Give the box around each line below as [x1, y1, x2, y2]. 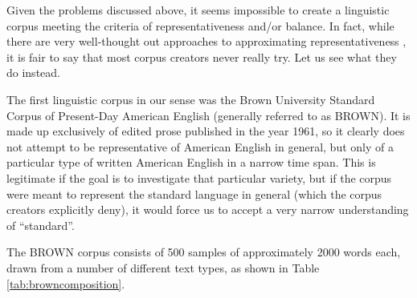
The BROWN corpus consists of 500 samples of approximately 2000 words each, [6, 244, 401, 260]
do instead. [6, 64, 60, 81]
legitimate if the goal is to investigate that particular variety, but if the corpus [6, 169, 392, 186]
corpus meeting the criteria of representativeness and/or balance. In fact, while [6, 17, 395, 34]
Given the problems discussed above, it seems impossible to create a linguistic [6, 2, 390, 18]
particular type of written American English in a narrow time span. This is [6, 154, 376, 171]
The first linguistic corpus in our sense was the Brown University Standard [6, 91, 375, 107]
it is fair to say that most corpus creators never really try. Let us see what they [6, 48, 397, 65]
